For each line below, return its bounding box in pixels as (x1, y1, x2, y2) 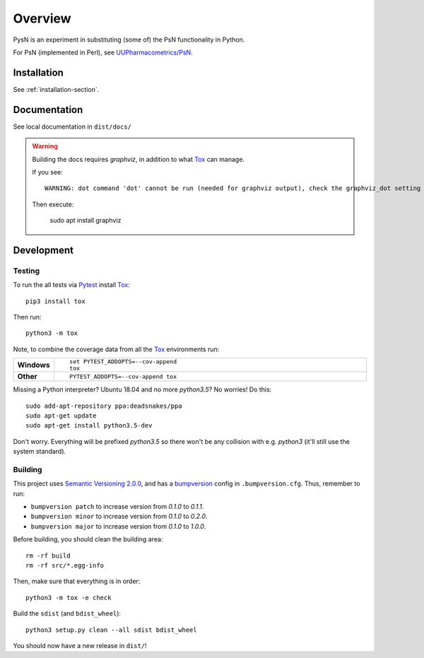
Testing (13, 266, 40, 276)
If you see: (32, 168, 63, 176)
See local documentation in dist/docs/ (13, 122, 132, 131)
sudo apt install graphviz (49, 216, 122, 225)
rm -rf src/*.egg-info (25, 562, 105, 570)
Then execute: (32, 200, 74, 208)
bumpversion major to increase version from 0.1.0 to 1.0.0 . (30, 522, 206, 530)
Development (13, 244, 74, 256)
